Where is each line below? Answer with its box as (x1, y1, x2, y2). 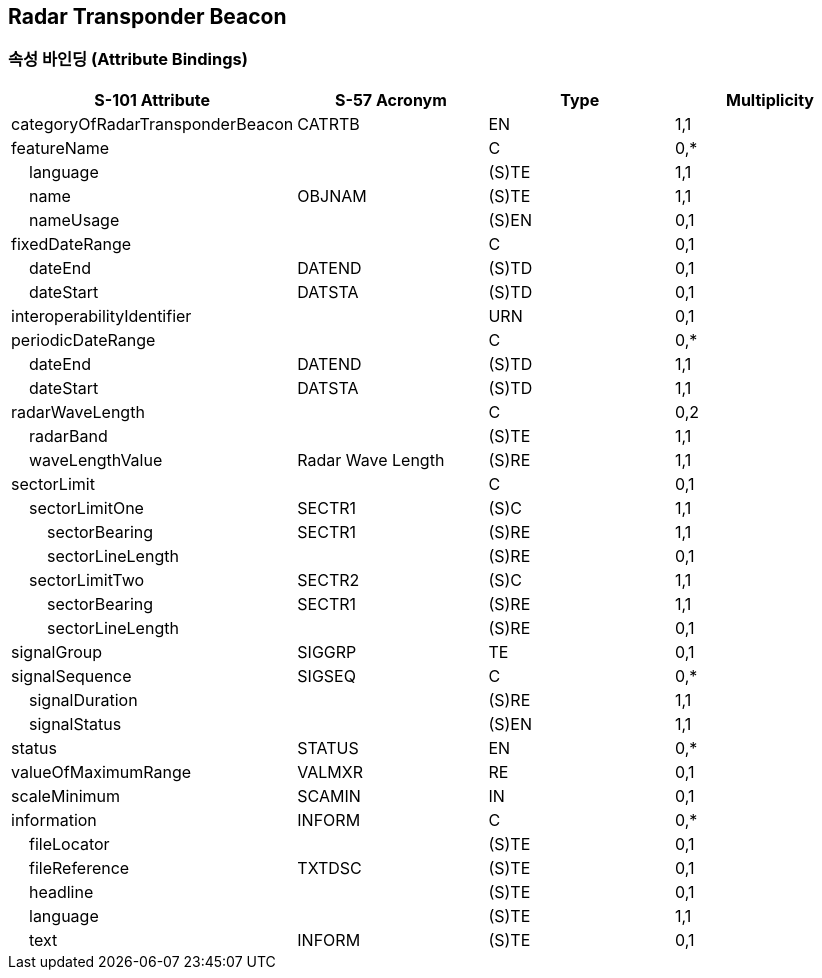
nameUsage (29, 209, 120, 230)
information (11, 809, 97, 830)
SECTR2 (297, 569, 360, 590)
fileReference (29, 857, 130, 878)
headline (29, 881, 94, 902)
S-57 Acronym (334, 89, 447, 110)
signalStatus (29, 713, 122, 734)
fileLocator (29, 833, 110, 854)
